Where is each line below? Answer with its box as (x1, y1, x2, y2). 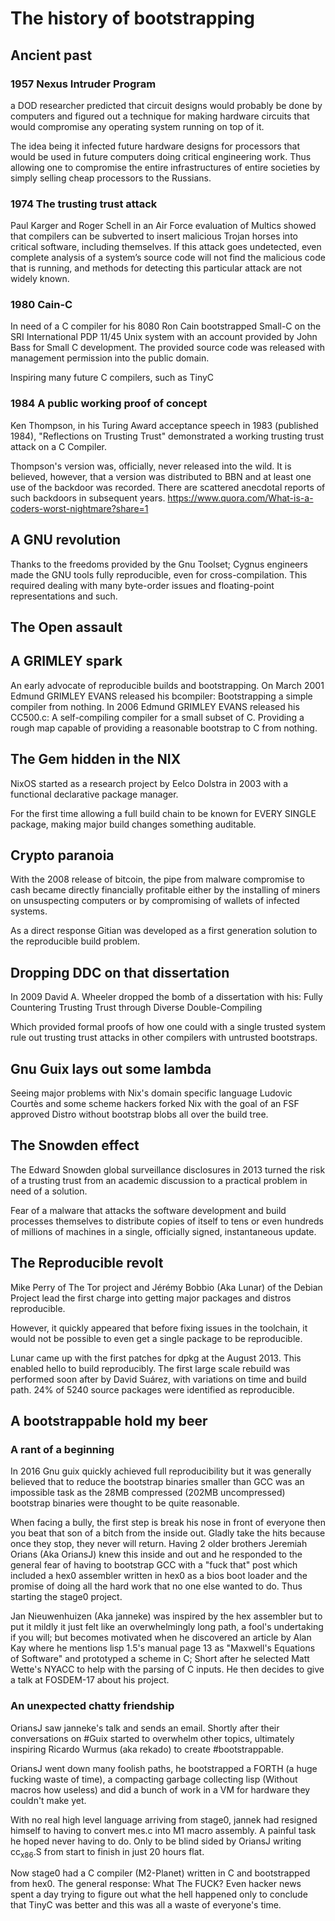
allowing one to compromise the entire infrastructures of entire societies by (10, 161, 321, 173)
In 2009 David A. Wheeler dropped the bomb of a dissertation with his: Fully (10, 991, 323, 1003)
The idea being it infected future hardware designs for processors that (10, 140, 300, 152)
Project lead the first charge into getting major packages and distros (10, 1292, 292, 1304)
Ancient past (10, 47, 93, 64)
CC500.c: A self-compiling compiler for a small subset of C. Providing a (10, 711, 305, 723)
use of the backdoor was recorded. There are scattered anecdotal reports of (10, 481, 326, 493)
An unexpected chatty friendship (10, 1699, 175, 1713)
